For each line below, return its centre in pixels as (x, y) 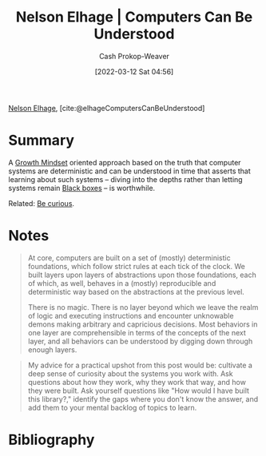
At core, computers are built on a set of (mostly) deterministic (129, 258)
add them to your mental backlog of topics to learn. (112, 407)
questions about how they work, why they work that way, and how (137, 382)
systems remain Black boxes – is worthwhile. (82, 188)
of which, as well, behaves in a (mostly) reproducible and (122, 283)
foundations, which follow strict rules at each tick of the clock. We (136, 266)
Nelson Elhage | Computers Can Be (134, 17)
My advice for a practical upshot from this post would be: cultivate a (140, 365)
